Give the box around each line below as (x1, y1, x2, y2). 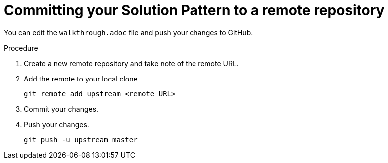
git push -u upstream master (24, 135, 138, 144)
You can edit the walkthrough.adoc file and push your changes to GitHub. (4, 28, 253, 37)
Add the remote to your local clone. (24, 74, 140, 83)
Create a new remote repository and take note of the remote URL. (24, 59, 239, 68)
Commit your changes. (24, 104, 99, 113)
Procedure (4, 43, 38, 52)
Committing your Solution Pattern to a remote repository (4, 2, 385, 19)
